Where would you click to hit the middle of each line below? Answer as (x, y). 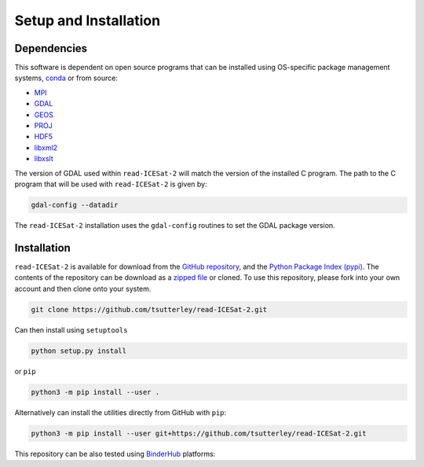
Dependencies (51, 48)
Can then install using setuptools (71, 329)
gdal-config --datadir (75, 205)
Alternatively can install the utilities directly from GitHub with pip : (121, 412)
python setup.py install (79, 351)
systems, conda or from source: (66, 78)
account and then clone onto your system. (83, 289)
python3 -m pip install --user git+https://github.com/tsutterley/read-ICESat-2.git (199, 433)
